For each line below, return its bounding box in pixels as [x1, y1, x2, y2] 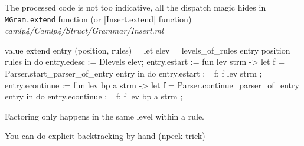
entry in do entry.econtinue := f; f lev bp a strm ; [5, 90, 183, 102]
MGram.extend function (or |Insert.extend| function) [5, 12, 192, 25]
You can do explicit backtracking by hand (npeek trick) [5, 130, 205, 142]
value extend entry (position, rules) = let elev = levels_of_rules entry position [5, 44, 290, 56]
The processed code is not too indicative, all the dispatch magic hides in [5, 1, 266, 13]
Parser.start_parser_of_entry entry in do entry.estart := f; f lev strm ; [5, 67, 262, 79]
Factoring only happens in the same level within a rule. [5, 109, 205, 122]
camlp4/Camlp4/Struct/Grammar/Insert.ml [5, 24, 164, 36]
